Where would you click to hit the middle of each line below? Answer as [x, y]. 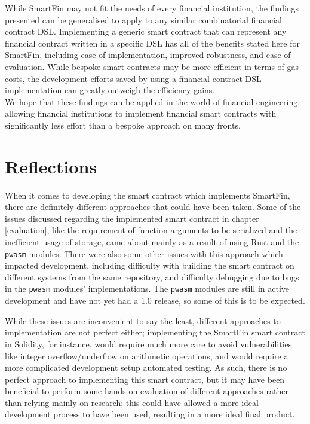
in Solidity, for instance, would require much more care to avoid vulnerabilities [148, 344]
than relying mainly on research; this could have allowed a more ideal [132, 402]
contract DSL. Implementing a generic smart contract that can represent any [146, 31]
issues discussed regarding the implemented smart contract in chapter [132, 218]
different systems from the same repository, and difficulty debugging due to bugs [152, 277]
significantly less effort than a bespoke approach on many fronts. [123, 125]
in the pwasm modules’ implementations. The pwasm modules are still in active [147, 289]
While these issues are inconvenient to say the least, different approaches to [143, 320]
